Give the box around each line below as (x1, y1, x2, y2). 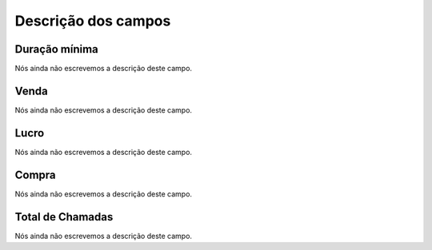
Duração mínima (14, 42, 99, 56)
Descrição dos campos (14, 12, 171, 30)
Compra (14, 168, 56, 181)
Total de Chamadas (14, 210, 114, 224)
